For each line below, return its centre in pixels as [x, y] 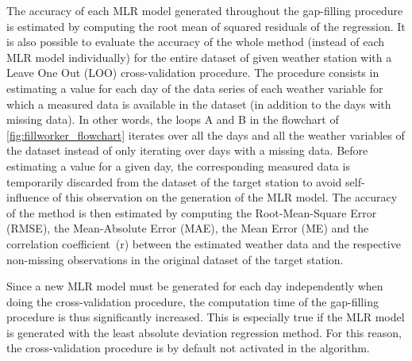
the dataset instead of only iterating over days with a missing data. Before [187, 150]
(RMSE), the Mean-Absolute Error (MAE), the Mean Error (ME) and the [188, 228]
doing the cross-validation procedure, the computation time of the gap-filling [193, 301]
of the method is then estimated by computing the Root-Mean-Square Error [192, 212]
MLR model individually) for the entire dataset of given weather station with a [199, 57]
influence [28, 197]
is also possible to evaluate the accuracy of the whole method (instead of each [195, 42]
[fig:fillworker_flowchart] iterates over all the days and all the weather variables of [206, 134]
